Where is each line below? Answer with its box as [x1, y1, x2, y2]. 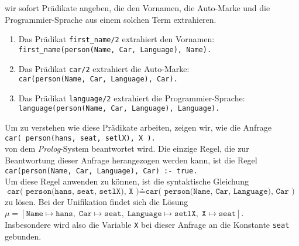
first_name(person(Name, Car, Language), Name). [18, 45, 212, 54]
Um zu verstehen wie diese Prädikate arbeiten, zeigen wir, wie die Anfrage [5, 121, 271, 134]
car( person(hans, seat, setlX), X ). [5, 134, 156, 142]
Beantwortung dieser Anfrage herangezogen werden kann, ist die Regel [5, 153, 257, 166]
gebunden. [5, 230, 42, 242]
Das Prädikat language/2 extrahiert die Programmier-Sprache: [18, 91, 245, 104]
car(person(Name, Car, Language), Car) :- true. [5, 166, 198, 175]
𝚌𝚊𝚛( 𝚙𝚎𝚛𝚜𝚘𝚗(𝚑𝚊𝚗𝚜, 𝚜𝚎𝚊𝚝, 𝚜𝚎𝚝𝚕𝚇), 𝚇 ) [6, 187, 139, 196]
